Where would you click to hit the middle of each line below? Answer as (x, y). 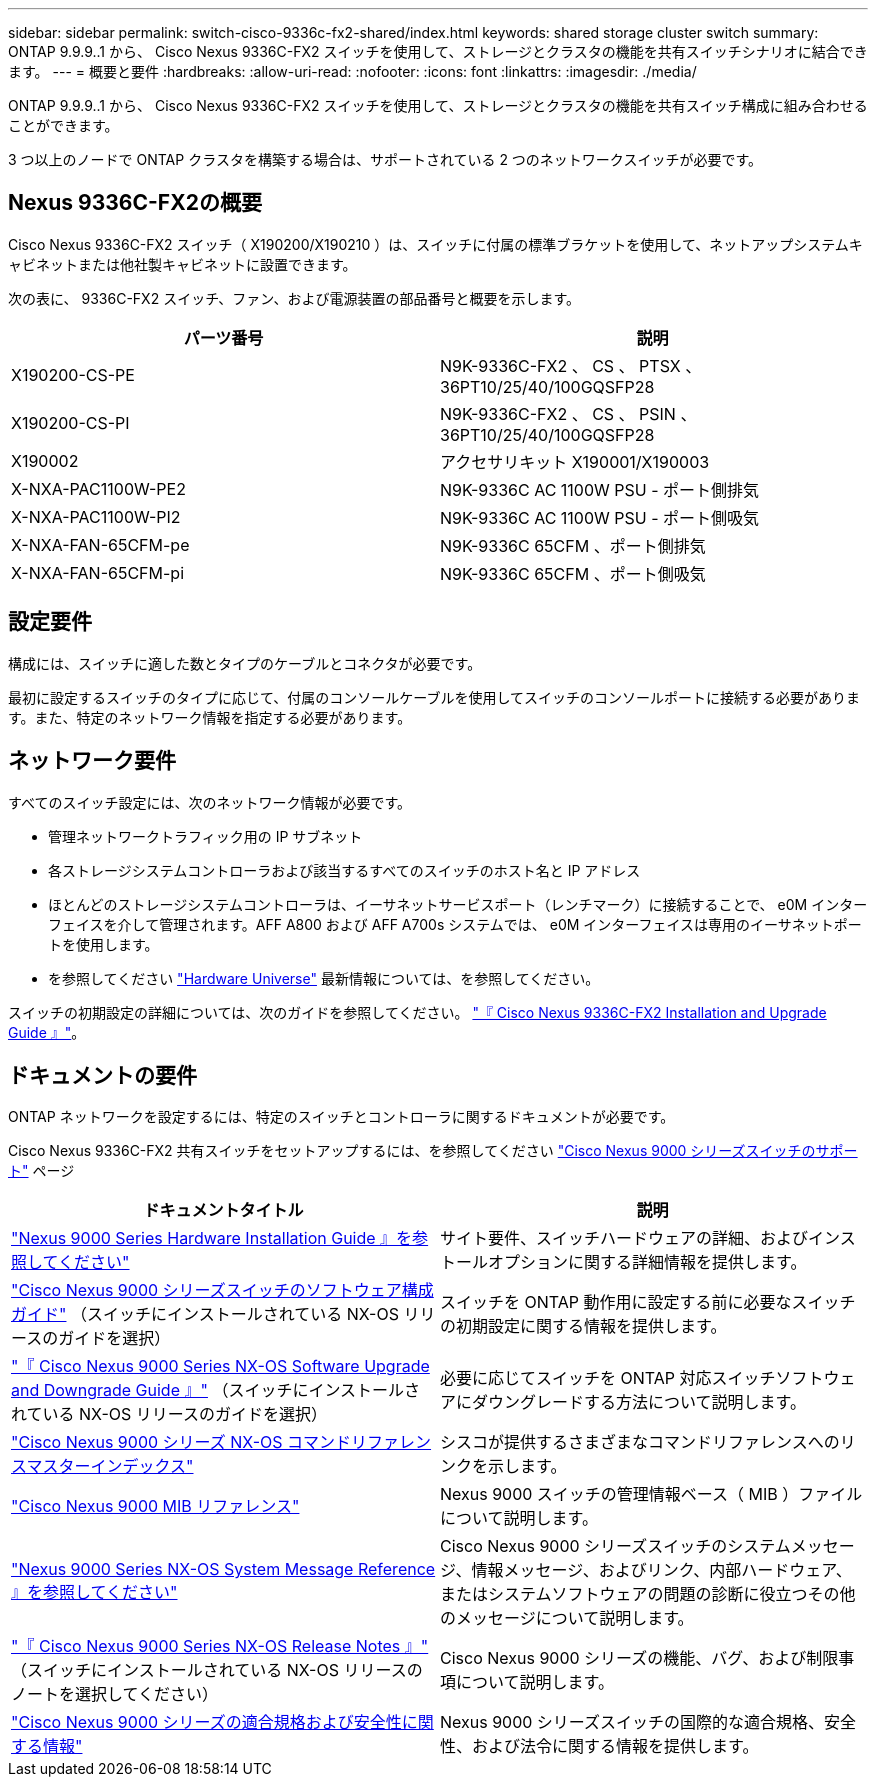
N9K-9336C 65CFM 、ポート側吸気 (573, 573)
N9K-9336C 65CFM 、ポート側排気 (573, 545)
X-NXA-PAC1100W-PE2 (98, 488)
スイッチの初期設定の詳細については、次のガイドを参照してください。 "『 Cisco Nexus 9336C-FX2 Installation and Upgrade (417, 1012)
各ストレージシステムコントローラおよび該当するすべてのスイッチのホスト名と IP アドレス (344, 870)
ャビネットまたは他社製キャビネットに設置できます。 (182, 264)
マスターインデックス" (110, 1466)
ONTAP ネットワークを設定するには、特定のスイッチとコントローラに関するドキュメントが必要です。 (341, 1117)
